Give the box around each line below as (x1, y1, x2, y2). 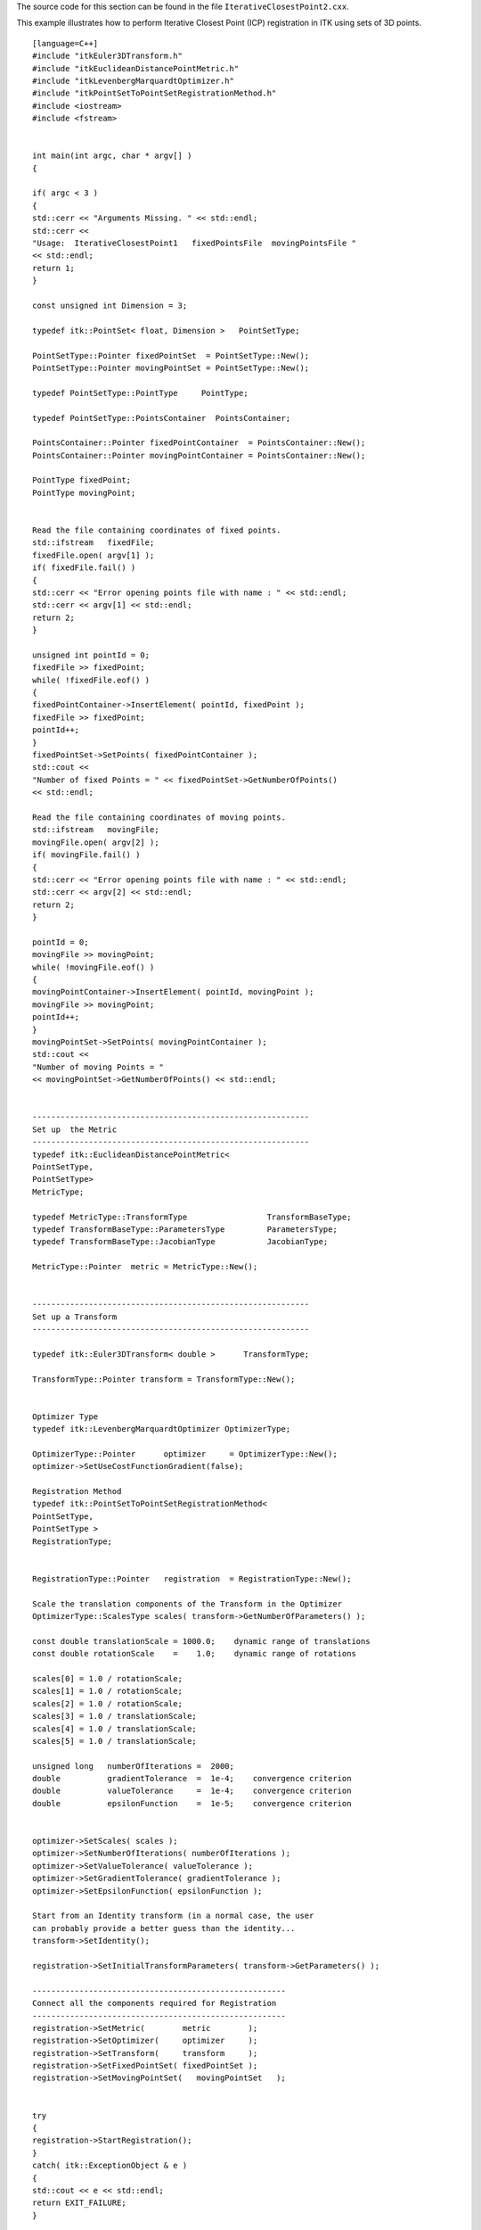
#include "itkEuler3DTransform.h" (32, 51, 183, 62)
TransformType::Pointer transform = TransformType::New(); (32, 1374, 296, 1384)
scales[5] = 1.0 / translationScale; (32, 1736, 198, 1746)
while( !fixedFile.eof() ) (32, 674, 151, 685)
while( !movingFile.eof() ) (32, 962, 155, 972)
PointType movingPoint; (32, 487, 136, 498)
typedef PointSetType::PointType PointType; (32, 388, 249, 398)
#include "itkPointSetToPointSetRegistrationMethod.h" (32, 88, 277, 98)
